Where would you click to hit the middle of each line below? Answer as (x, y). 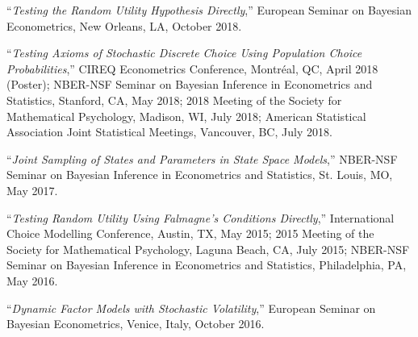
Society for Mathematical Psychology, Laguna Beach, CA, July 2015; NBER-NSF (208, 249)
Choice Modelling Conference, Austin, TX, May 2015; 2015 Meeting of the (190, 233)
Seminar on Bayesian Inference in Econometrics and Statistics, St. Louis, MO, (200, 175)
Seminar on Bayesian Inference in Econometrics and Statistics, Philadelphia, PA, (207, 265)
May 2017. (32, 190)
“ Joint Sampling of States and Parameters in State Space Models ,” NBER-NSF (202, 158)
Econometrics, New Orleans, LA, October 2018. (124, 25)
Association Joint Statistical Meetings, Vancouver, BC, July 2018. (169, 132)
